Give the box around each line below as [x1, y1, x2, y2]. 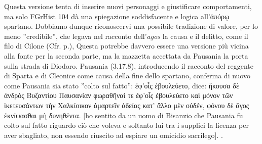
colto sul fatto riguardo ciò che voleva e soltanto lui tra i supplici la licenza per [4, 120, 249, 130]
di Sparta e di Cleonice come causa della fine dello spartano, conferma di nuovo [4, 70, 250, 81]
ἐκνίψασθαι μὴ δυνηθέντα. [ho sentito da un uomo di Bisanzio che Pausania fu [4, 110, 243, 120]
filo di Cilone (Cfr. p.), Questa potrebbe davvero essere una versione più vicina [4, 40, 249, 51]
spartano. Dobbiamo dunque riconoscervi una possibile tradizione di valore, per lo [4, 21, 258, 31]
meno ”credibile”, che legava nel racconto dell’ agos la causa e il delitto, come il [4, 30, 248, 41]
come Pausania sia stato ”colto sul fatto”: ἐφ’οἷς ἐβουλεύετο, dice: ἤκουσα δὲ [4, 80, 239, 90]
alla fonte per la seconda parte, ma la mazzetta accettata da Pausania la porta [4, 50, 248, 61]
